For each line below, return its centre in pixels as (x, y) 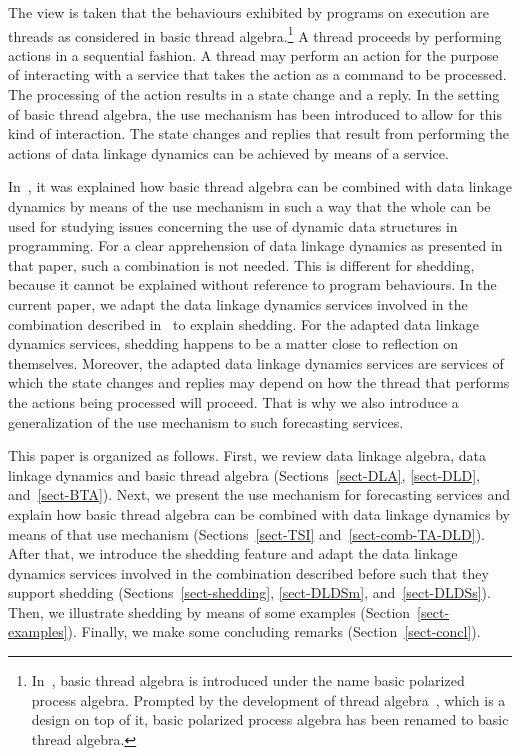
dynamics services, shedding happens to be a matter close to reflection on (233, 343)
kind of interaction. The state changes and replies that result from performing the (259, 133)
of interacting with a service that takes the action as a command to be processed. (257, 74)
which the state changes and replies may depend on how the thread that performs (259, 382)
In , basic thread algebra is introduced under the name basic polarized (248, 680)
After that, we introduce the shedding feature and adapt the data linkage (233, 553)
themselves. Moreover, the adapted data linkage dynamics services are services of (256, 362)
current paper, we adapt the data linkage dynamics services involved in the (238, 303)
